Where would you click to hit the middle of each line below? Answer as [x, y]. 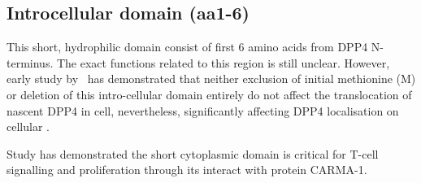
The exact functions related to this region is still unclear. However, [223, 62]
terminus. [30, 62]
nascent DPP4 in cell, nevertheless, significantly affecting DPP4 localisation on [203, 110]
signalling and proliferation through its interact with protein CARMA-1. [187, 170]
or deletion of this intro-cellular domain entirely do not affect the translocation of [209, 94]
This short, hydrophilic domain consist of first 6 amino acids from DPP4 [187, 47]
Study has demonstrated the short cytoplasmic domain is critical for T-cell [193, 153]
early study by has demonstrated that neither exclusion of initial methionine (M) [211, 78]
